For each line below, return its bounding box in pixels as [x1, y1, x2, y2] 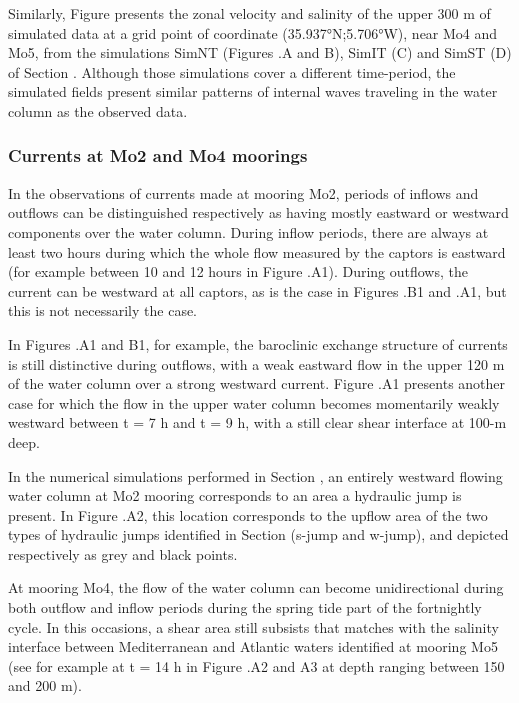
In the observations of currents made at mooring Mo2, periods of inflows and [8, 182, 479, 203]
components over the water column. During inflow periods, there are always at [8, 221, 489, 242]
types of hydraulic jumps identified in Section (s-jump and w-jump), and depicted [8, 524, 509, 545]
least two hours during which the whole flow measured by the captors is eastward [8, 241, 506, 262]
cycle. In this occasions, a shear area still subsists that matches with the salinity [8, 616, 499, 637]
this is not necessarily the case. [8, 300, 197, 321]
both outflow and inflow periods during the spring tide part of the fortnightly [8, 597, 482, 618]
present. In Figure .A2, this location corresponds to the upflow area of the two [8, 504, 488, 525]
